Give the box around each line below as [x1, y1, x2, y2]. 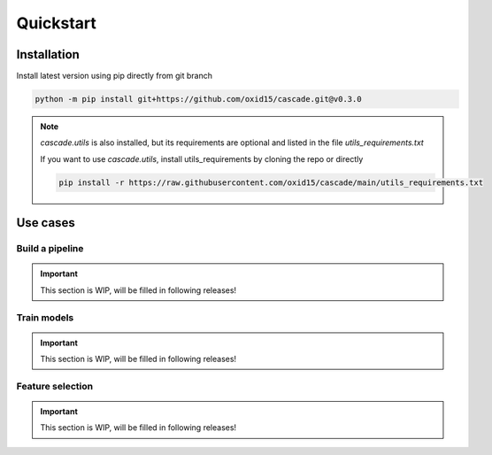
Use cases [16, 215, 75, 230]
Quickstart [16, 13, 97, 33]
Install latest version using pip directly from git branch [16, 71, 212, 81]
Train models [16, 311, 74, 323]
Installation [16, 47, 80, 62]
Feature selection [16, 380, 93, 392]
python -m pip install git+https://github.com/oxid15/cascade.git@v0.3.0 [35, 94, 362, 104]
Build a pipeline [16, 243, 84, 255]
